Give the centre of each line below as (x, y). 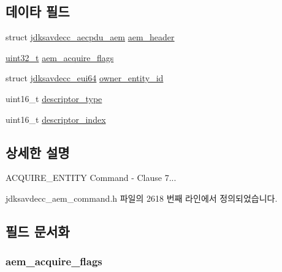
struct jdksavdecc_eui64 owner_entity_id (85, 78)
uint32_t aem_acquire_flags (60, 57)
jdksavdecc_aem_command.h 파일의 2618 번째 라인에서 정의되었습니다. (142, 198)
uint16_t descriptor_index (56, 119)
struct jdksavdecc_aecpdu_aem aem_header (90, 37)
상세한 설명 (38, 152)
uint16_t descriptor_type (54, 98)
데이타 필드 (38, 11)
